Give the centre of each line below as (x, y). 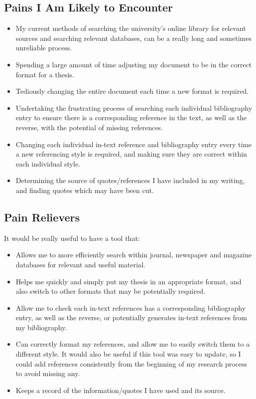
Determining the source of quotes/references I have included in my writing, (130, 180)
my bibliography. (41, 327)
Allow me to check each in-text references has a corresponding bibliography (131, 307)
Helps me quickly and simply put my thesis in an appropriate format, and (128, 281)
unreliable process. (44, 48)
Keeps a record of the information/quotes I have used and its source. (121, 390)
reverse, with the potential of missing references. (89, 127)
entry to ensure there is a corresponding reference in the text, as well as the (131, 117)
